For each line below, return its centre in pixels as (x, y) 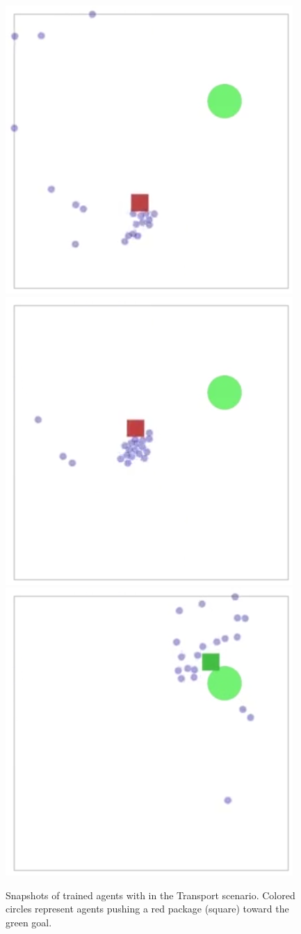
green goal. (29, 922)
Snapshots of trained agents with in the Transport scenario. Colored (150, 895)
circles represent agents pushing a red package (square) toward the (147, 909)
